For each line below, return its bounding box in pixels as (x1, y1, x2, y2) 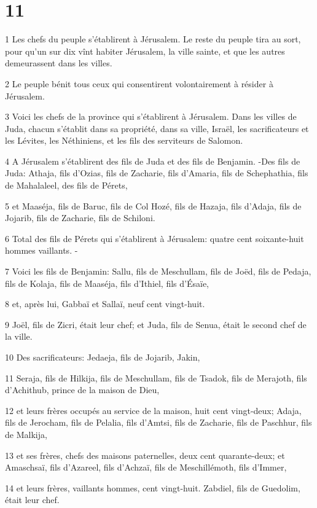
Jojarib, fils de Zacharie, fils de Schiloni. (5, 211, 155, 224)
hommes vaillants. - (5, 244, 78, 257)
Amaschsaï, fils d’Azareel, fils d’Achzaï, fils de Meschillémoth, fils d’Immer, (5, 461, 287, 474)
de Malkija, (5, 428, 47, 440)
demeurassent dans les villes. (5, 57, 112, 69)
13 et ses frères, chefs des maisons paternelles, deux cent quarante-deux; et (5, 448, 285, 461)
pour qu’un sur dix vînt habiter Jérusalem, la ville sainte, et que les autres (5, 44, 285, 57)
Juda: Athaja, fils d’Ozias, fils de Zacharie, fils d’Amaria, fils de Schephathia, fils (5, 166, 308, 179)
